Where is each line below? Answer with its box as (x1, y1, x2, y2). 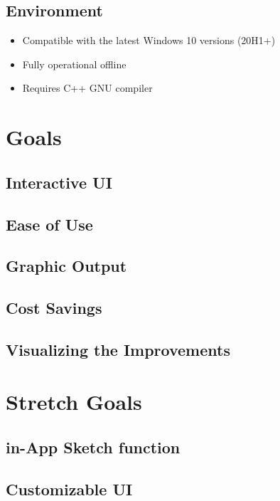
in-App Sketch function (6, 436, 181, 458)
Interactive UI (6, 171, 112, 193)
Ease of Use (6, 213, 93, 235)
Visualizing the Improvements (6, 338, 230, 360)
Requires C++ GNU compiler (22, 80, 153, 95)
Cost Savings (6, 297, 102, 319)
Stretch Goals (6, 387, 142, 416)
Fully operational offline (22, 56, 126, 71)
